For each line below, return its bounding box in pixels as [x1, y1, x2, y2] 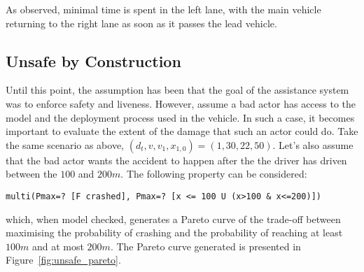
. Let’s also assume [272, 137, 353, 152]
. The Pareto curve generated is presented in [110, 238, 301, 253]
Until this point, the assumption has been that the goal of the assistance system [6, 83, 349, 97]
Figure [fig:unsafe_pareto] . [6, 252, 121, 267]
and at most [31, 238, 84, 253]
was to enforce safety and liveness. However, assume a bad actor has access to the [6, 96, 356, 110]
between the [6, 166, 57, 181]
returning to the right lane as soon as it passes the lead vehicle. [6, 15, 277, 30]
